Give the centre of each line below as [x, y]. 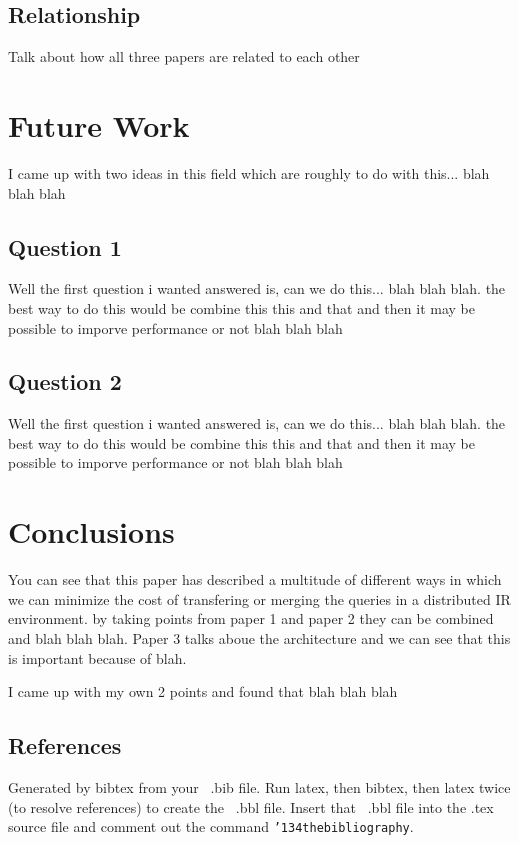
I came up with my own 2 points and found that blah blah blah [203, 691]
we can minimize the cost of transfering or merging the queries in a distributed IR [259, 598]
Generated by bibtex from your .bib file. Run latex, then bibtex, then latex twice [259, 786]
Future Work [99, 124]
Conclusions [91, 531]
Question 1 [65, 246]
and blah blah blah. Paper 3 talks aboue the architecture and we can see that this [259, 637]
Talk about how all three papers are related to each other [184, 56]
